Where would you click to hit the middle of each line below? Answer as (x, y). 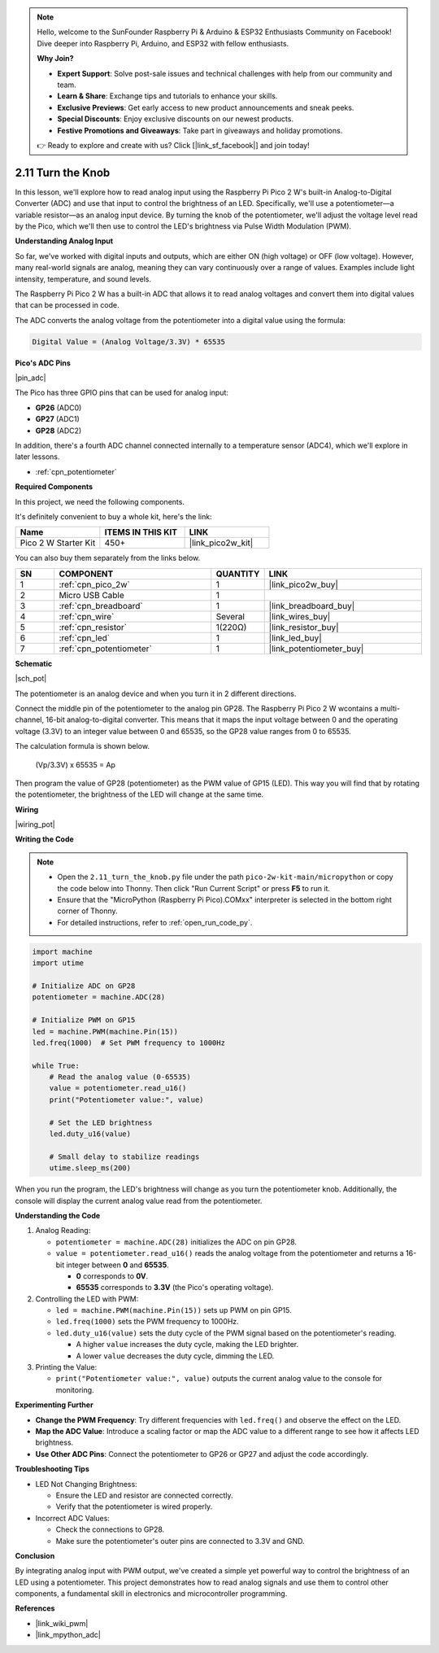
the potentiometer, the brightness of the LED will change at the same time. (139, 794)
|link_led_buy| (295, 637)
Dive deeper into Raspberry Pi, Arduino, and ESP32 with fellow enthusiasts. (163, 43)
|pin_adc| (30, 378)
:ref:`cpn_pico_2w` (94, 584)
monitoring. (75, 1390)
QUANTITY (238, 574)
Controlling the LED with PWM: (87, 1299)
